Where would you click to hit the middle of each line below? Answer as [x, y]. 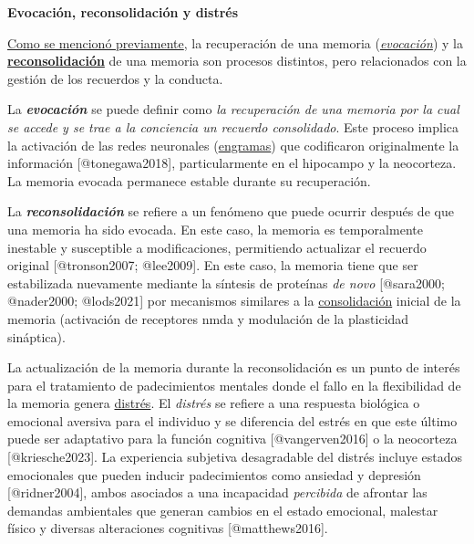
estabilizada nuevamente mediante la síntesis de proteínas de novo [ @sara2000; [226, 282]
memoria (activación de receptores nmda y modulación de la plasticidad [208, 318]
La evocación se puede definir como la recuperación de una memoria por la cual [233, 109]
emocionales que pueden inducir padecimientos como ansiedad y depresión [214, 474]
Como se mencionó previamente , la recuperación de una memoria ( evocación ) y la [235, 42]
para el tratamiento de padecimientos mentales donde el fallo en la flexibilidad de [234, 385]
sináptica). [36, 336]
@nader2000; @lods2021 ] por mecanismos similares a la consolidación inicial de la [234, 301]
